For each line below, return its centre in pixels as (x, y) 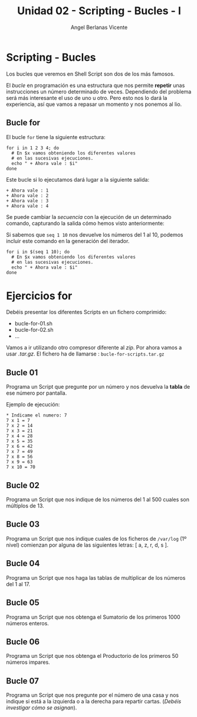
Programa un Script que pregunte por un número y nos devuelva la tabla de (98, 387)
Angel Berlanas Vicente (99, 27)
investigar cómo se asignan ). (42, 708)
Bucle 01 (22, 372)
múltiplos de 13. (25, 506)
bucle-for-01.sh (34, 324)
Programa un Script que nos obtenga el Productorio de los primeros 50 (92, 656)
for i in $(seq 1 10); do (38, 252)
